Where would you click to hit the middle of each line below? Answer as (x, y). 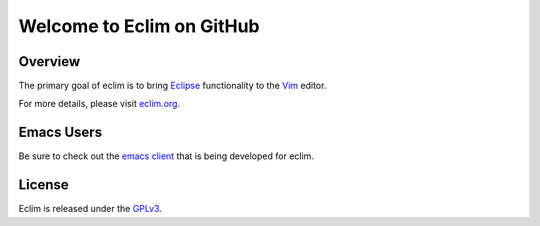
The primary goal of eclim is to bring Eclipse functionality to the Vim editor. (172, 86)
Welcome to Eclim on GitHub (139, 26)
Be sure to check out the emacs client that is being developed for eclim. (166, 156)
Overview (49, 61)
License (43, 185)
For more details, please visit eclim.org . (99, 104)
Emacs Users (60, 132)
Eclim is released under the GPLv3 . (90, 209)
